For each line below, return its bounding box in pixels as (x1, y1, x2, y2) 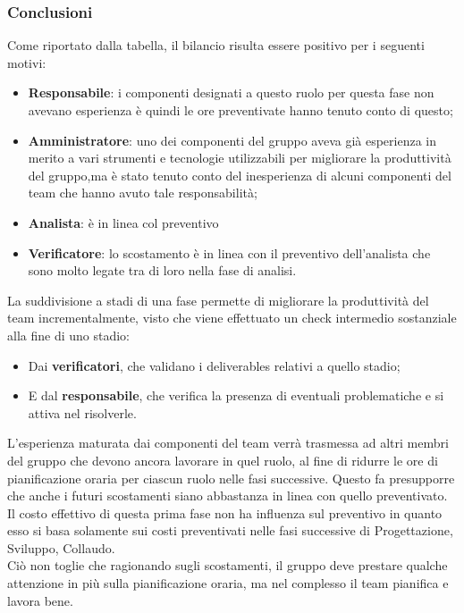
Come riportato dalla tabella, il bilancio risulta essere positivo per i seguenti (7, 36, 425, 55)
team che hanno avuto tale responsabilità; (28, 183, 257, 202)
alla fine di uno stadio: (7, 325, 130, 344)
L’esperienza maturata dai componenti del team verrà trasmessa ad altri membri (7, 433, 449, 452)
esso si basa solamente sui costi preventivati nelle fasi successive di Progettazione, (7, 521, 453, 540)
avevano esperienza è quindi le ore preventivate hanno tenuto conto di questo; (28, 101, 453, 119)
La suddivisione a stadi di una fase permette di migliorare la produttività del (7, 290, 429, 309)
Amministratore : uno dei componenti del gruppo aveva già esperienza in (28, 130, 437, 149)
